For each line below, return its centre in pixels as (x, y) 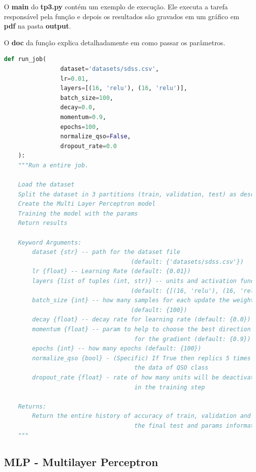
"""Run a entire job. (53, 165)
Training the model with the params (78, 213)
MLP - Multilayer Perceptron (81, 461)
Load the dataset (46, 185)
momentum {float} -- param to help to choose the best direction (142, 329)
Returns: (32, 406)
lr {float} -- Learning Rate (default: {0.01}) (112, 271)
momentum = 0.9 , (83, 117)
